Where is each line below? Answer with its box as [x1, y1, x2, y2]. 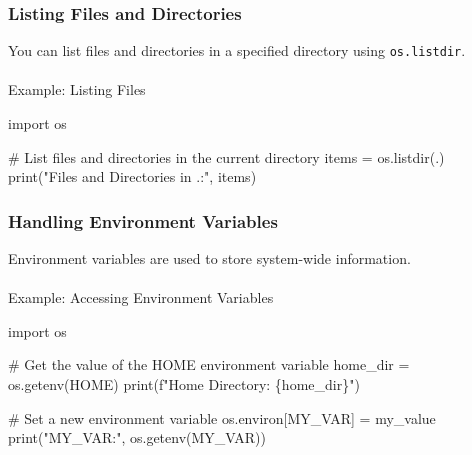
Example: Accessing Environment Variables [8, 287, 274, 308]
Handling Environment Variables [8, 208, 278, 233]
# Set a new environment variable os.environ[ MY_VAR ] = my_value [8, 407, 436, 428]
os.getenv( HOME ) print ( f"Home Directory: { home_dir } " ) [8, 374, 360, 395]
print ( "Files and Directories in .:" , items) [8, 166, 257, 187]
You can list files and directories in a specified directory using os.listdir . [8, 40, 466, 61]
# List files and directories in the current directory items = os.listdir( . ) [8, 146, 445, 167]
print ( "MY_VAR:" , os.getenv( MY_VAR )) [8, 427, 266, 448]
